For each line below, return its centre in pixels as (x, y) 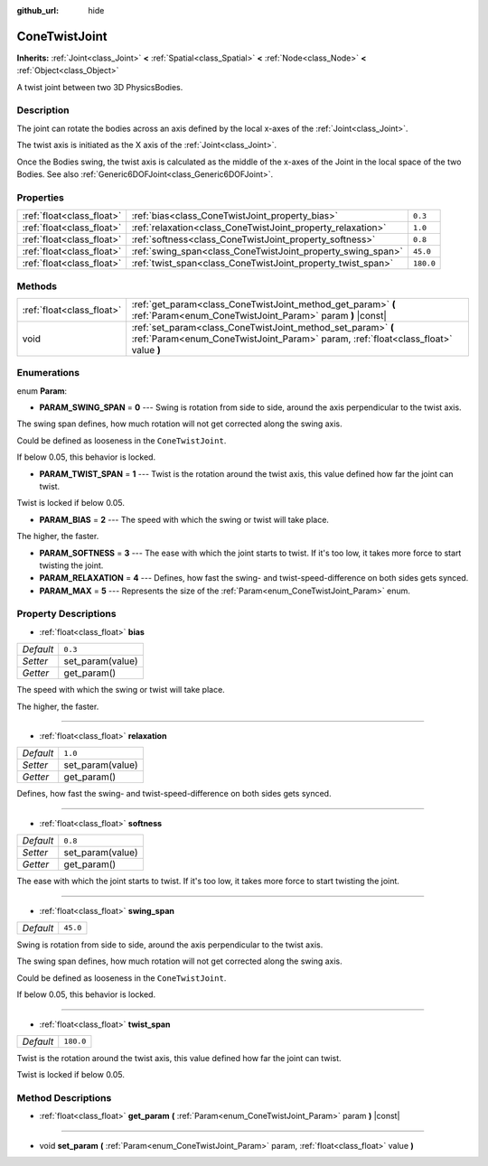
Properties (41, 197)
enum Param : (42, 391)
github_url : (38, 10)
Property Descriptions (66, 614)
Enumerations (48, 373)
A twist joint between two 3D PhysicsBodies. (100, 87)
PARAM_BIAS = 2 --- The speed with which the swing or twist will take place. (184, 519)
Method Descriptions (64, 1098)
